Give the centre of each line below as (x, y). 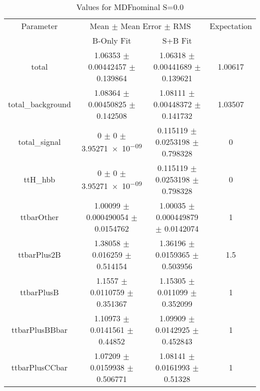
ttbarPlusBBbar (39, 330)
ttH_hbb (39, 179)
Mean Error (141, 26)
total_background (39, 104)
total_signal (39, 142)
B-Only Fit (112, 40)
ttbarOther (39, 217)
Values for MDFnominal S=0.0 (130, 7)
